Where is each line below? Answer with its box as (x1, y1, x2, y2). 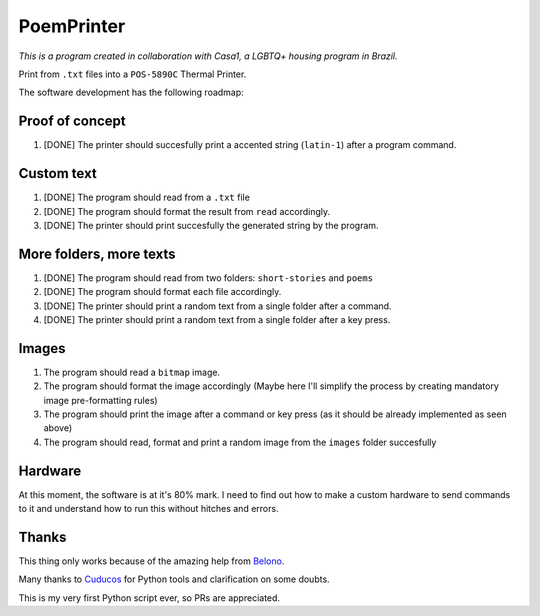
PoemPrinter (18, 15, 126, 37)
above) (43, 422, 73, 434)
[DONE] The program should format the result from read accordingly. (43, 205, 331, 217)
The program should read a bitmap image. (43, 366, 220, 378)
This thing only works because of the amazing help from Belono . (18, 555, 285, 567)
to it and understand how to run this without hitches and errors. (18, 503, 279, 515)
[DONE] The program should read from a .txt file (43, 191, 250, 204)
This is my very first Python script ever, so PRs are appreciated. (18, 591, 280, 604)
